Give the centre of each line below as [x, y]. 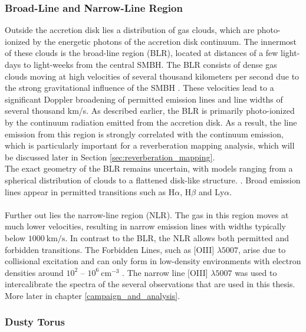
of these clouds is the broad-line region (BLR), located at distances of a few [142, 53]
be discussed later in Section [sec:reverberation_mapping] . [110, 157]
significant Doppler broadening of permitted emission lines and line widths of [144, 99]
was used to [256, 272]
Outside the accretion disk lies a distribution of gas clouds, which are [130, 30]
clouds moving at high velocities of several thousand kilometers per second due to [152, 76]
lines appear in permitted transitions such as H [90, 191]
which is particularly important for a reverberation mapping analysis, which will [150, 145]
